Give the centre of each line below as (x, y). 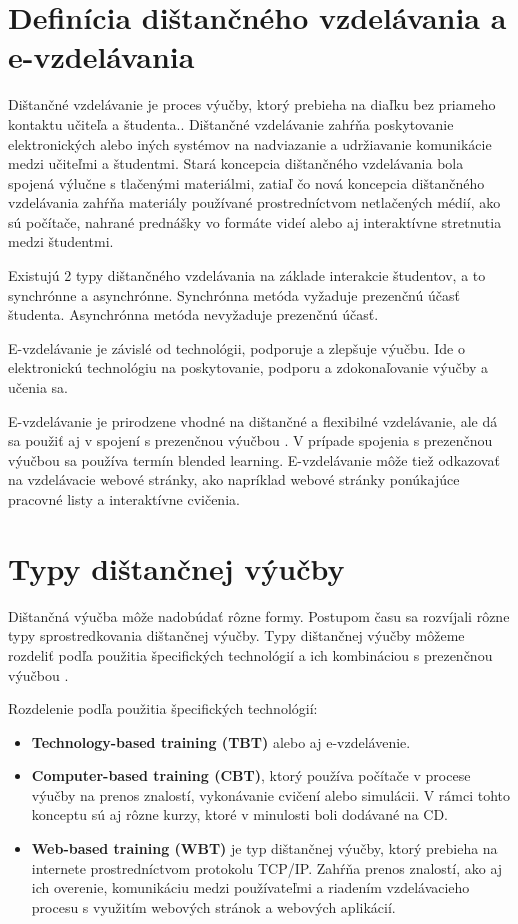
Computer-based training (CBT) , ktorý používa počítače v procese (251, 775)
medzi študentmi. (61, 241)
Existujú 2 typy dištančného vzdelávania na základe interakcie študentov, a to (247, 275)
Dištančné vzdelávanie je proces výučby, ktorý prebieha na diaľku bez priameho (252, 104)
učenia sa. (38, 387)
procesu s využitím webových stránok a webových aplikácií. (213, 906)
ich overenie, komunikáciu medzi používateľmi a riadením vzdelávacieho (250, 887)
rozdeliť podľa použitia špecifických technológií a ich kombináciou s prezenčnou (250, 654)
